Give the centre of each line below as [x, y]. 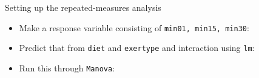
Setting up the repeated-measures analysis [83, 7]
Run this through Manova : [67, 67]
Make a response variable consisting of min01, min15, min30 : [134, 27]
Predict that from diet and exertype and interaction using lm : [137, 48]
